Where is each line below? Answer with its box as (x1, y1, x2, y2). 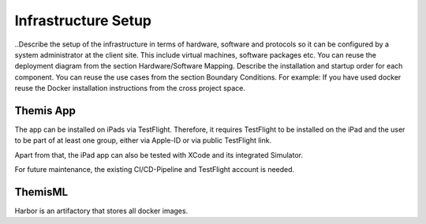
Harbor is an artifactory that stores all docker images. (14, 206, 189, 216)
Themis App (14, 103, 77, 118)
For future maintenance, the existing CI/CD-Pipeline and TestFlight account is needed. (14, 165, 295, 174)
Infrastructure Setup (14, 12, 152, 29)
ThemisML (14, 185, 69, 199)
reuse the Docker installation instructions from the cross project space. (14, 84, 246, 93)
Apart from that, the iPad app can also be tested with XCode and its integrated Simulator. (14, 150, 304, 159)
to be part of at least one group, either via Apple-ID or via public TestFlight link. (14, 136, 272, 145)
